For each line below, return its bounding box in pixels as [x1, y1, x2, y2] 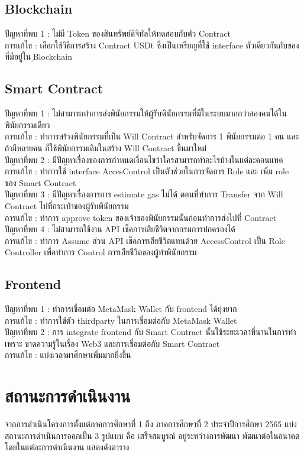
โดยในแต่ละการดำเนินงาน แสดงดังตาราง [5, 441, 130, 453]
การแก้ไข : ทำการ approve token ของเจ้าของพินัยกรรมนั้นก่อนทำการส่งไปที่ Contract [5, 211, 277, 223]
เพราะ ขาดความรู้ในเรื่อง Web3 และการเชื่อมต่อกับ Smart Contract [5, 337, 220, 349]
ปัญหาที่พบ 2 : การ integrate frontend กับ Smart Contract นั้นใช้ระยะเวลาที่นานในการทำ [5, 326, 296, 338]
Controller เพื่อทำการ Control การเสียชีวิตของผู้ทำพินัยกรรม [5, 246, 197, 258]
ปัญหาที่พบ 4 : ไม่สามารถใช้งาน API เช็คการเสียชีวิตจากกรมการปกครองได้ [5, 223, 235, 235]
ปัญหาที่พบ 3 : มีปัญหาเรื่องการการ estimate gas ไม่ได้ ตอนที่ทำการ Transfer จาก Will [5, 188, 283, 200]
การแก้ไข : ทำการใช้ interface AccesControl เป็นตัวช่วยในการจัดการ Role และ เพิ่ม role [5, 165, 289, 177]
